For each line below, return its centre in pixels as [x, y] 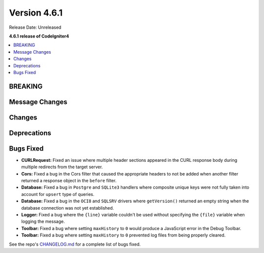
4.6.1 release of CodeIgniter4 [39, 36]
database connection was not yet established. [68, 208]
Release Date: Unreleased [35, 27]
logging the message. [43, 221]
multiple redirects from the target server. [62, 167]
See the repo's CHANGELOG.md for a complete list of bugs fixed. [75, 244]
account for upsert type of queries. [58, 194]
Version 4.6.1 [36, 13]
